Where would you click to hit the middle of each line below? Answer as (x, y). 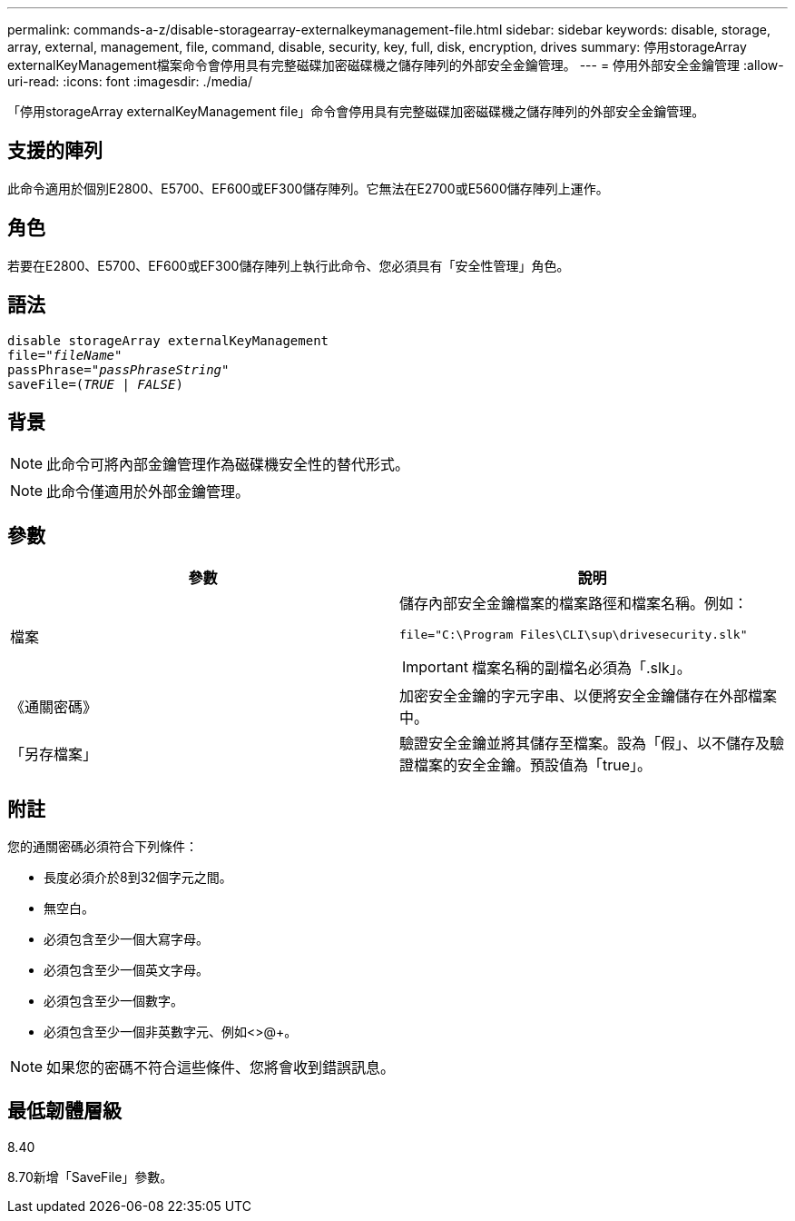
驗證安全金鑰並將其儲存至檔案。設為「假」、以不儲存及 (585, 744)
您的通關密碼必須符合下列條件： (103, 847)
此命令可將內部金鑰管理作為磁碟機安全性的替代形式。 (228, 465)
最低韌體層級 (64, 1111)
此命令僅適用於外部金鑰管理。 (148, 492)
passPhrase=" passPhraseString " (118, 369)
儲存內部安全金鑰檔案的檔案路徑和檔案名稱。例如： (574, 604)
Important (435, 667)
